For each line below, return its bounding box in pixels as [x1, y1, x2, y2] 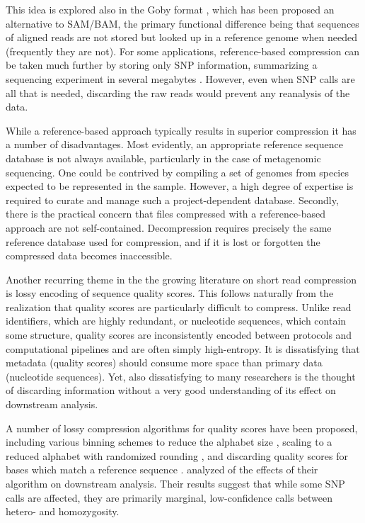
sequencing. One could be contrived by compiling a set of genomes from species [6, 164, 349, 179]
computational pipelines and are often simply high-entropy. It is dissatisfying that [6, 341, 360, 356]
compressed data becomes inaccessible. [6, 248, 173, 263]
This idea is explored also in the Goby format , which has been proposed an [6, 2, 335, 16]
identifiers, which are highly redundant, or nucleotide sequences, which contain [6, 313, 347, 328]
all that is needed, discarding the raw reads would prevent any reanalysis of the [6, 85, 350, 100]
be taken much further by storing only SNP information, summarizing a [6, 57, 318, 72]
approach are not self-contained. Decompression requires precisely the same [6, 220, 332, 235]
